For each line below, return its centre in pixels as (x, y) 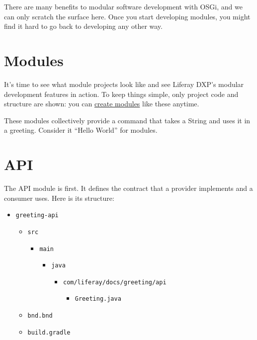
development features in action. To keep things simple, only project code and (121, 94)
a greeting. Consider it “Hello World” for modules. (81, 130)
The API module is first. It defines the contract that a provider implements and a (128, 188)
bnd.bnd (40, 316)
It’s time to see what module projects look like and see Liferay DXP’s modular (124, 84)
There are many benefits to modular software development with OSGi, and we (123, 6)
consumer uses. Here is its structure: (59, 198)
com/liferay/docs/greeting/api (115, 282)
